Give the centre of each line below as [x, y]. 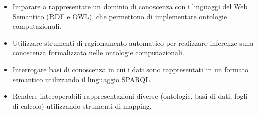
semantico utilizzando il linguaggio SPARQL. [82, 79]
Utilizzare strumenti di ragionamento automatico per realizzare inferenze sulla [133, 42]
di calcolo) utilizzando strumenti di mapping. [82, 106]
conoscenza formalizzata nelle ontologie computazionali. [98, 52]
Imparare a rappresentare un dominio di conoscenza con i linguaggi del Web [130, 6]
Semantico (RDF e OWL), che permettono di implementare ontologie [120, 16]
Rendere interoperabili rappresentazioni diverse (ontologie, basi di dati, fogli [130, 96]
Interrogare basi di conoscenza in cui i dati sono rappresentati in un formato [131, 69]
